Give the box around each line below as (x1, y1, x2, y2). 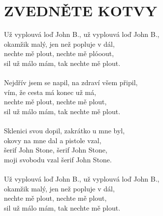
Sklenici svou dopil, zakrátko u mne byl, (4, 125, 125, 136)
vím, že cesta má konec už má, (4, 87, 97, 97)
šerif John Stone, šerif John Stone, (4, 145, 107, 155)
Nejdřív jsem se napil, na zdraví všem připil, (4, 77, 138, 88)
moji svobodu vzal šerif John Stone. (4, 154, 112, 164)
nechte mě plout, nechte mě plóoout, (4, 48, 114, 59)
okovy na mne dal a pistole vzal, (4, 135, 101, 145)
